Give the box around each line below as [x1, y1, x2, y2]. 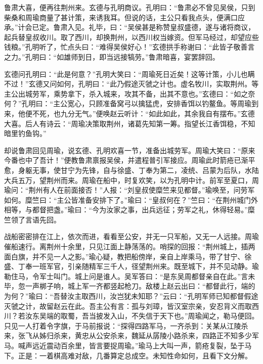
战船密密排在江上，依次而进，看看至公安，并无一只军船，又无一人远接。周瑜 [4, 231, 259, 242]
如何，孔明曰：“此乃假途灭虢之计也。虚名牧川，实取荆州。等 [57, 78, 259, 89]
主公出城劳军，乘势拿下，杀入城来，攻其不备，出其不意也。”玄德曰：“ [4, 88, 234, 99]
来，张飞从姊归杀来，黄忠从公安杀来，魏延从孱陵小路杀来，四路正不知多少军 [4, 330, 259, 341]
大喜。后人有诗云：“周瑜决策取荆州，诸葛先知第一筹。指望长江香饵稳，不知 [4, 118, 255, 128]
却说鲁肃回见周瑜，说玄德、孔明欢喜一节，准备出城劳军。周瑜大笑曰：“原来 [4, 145, 255, 155]
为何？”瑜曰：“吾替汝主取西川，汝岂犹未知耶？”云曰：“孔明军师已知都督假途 [4, 291, 258, 301]
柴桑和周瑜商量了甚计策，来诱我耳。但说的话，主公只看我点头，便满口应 [4, 12, 245, 22]
